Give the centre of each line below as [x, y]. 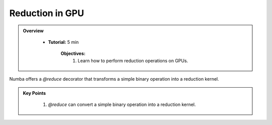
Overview [33, 31]
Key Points [35, 93]
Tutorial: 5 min [63, 42]
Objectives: [73, 53]
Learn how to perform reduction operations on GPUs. [133, 60]
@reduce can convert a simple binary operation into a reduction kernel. [122, 104]
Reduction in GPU [47, 13]
